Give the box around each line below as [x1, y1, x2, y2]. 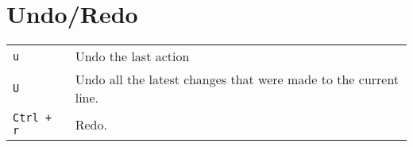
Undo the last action [75, 47, 190, 66]
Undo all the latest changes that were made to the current [75, 70, 399, 89]
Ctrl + [13, 111, 52, 125]
